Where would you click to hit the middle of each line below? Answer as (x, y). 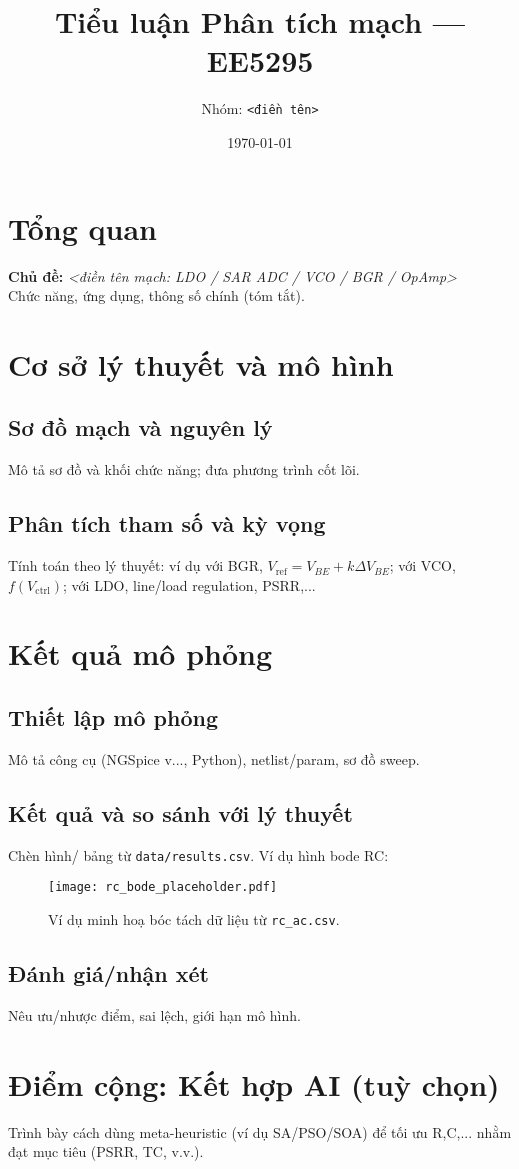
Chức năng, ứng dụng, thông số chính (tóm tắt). (156, 295)
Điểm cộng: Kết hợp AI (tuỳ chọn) (254, 1083)
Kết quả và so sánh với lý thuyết (180, 812)
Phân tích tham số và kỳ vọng (167, 523)
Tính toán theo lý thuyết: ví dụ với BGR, (135, 565)
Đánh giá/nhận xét (108, 972)
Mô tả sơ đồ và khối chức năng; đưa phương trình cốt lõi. (184, 469)
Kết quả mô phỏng (140, 653)
